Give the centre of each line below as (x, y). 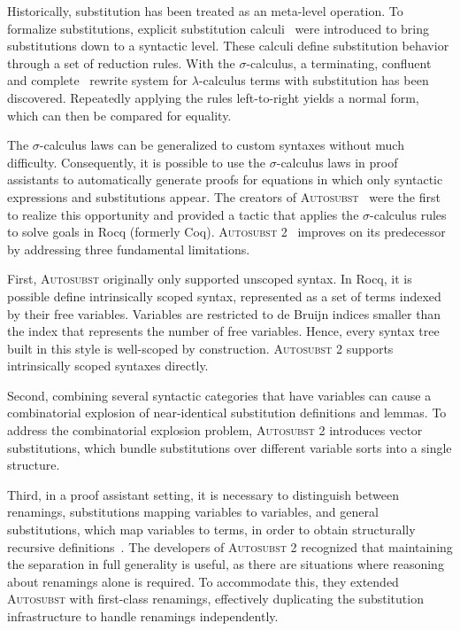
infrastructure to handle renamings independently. (143, 616)
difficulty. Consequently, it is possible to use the (137, 162)
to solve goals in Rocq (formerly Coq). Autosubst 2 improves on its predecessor (226, 232)
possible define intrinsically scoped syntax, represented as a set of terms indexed (224, 296)
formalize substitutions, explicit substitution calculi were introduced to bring (218, 28)
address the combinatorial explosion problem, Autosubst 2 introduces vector (215, 430)
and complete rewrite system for (98, 80)
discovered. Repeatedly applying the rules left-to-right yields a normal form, (213, 97)
